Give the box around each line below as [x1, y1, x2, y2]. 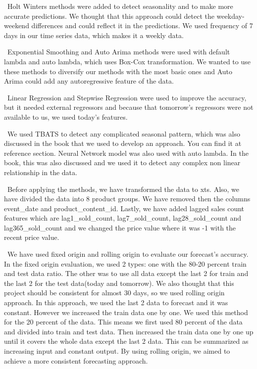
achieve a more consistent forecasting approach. [4, 355, 148, 366]
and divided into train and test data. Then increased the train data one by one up [4, 326, 254, 336]
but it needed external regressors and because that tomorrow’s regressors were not [4, 102, 254, 112]
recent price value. [4, 232, 59, 242]
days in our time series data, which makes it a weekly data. [4, 30, 184, 40]
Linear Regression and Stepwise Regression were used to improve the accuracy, [7, 92, 247, 102]
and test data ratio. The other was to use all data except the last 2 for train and [4, 268, 249, 278]
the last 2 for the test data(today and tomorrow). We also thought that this [4, 277, 234, 288]
